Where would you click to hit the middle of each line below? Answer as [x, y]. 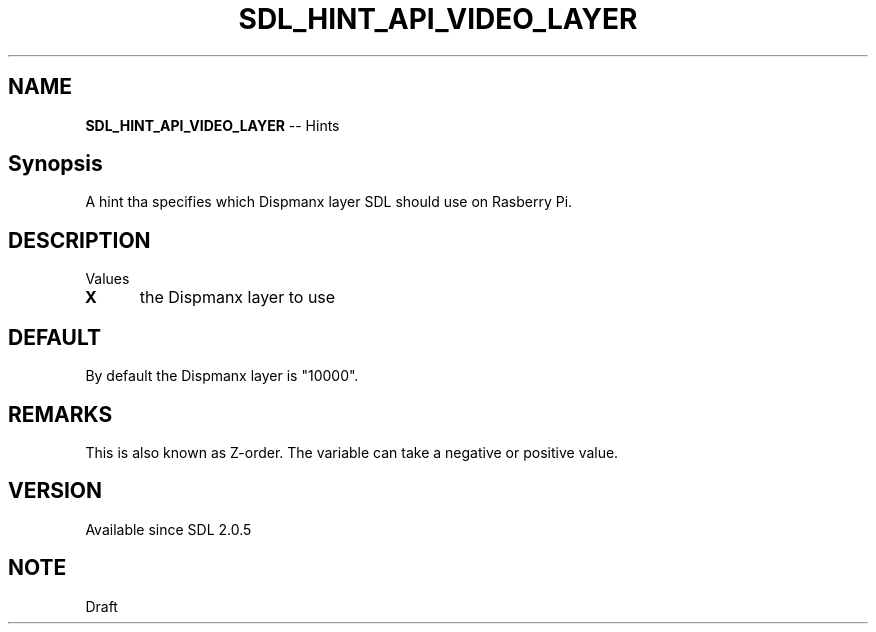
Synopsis [55, 164]
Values [107, 279]
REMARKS [60, 414]
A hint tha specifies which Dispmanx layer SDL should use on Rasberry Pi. [329, 202]
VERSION [55, 491]
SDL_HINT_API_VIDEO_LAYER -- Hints [212, 125]
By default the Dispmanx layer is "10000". [222, 376]
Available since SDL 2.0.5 [168, 529]
